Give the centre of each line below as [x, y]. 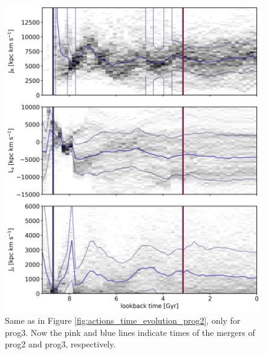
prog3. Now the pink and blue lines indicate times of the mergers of [130, 332]
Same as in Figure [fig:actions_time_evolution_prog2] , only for [123, 320]
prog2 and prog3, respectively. [60, 344]
